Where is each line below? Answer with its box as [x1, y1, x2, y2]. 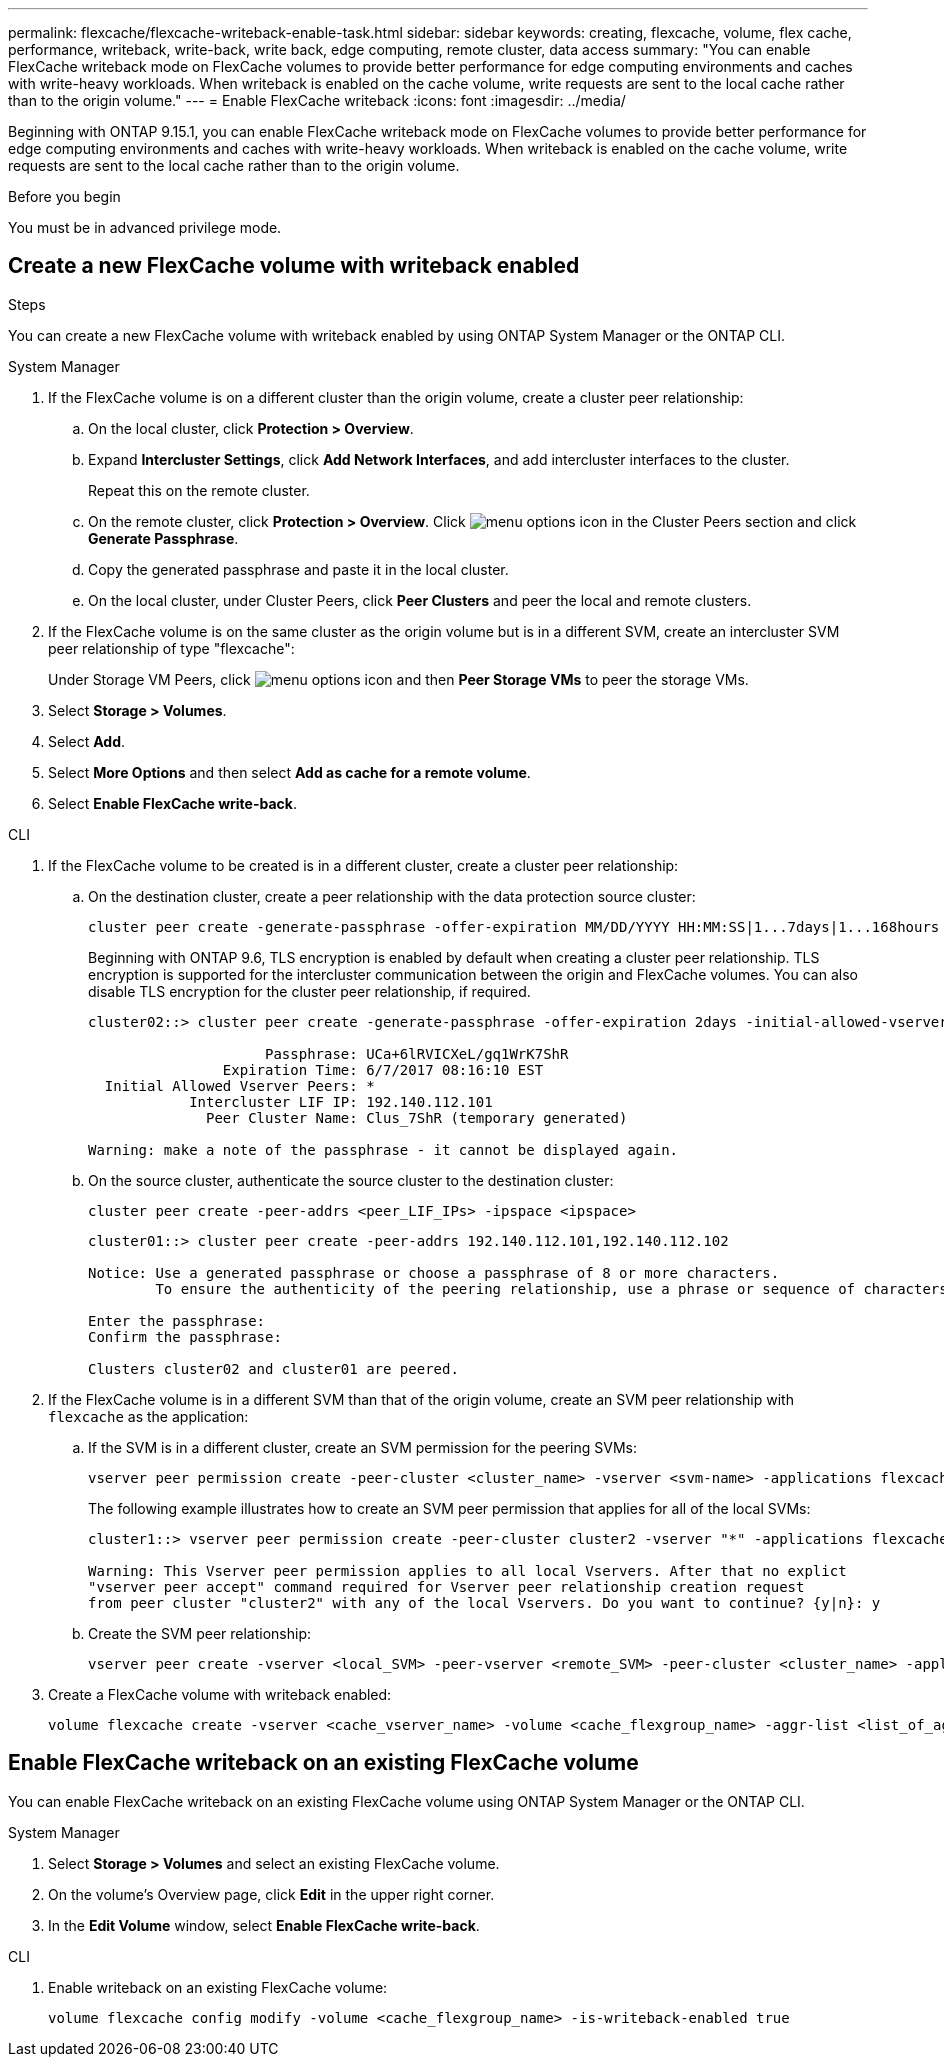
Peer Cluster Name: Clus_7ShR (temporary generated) [206, 1109, 628, 1126]
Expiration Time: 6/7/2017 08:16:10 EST [222, 1061, 544, 1078]
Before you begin [8, 188, 121, 205]
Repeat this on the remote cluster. [88, 481, 310, 499]
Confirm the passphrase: [88, 1328, 282, 1345]
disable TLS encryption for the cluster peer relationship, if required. [88, 982, 531, 1000]
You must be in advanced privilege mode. [8, 219, 282, 236]
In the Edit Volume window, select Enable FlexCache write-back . [48, 1916, 480, 1934]
